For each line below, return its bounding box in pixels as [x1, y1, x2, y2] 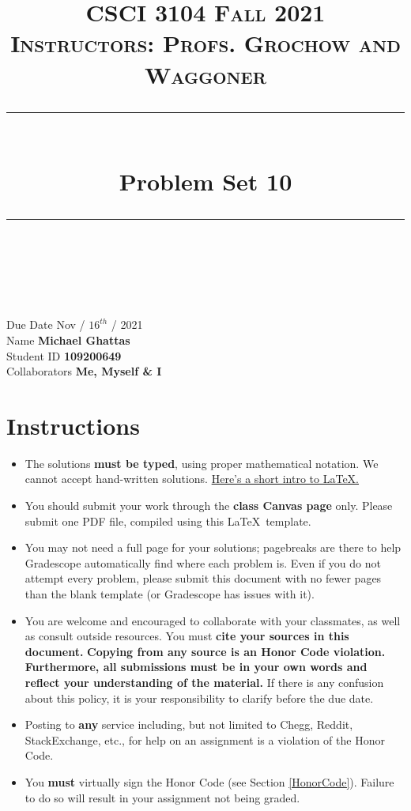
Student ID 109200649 [6, 347, 122, 364]
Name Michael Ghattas [6, 331, 130, 348]
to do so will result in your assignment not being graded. [25, 789, 300, 805]
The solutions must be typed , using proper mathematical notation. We [25, 455, 379, 471]
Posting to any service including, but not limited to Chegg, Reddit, [25, 716, 353, 733]
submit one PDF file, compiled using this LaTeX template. [25, 512, 311, 529]
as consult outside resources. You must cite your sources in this [25, 628, 349, 644]
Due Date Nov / [6, 316, 85, 333]
